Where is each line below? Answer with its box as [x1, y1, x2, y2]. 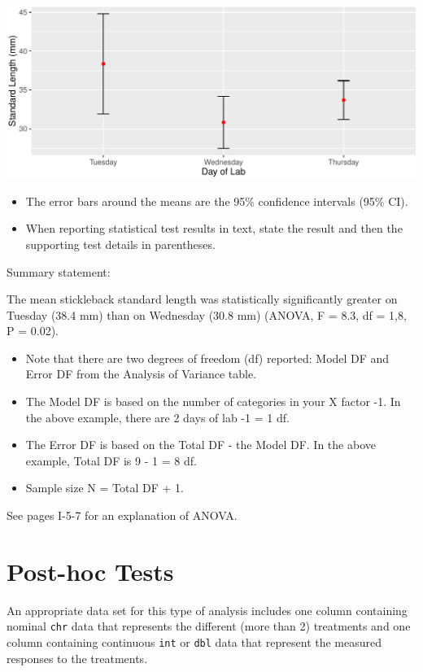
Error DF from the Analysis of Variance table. [25, 365, 257, 382]
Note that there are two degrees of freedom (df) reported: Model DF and [25, 349, 390, 366]
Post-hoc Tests [7, 554, 174, 587]
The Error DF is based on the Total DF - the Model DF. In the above [25, 436, 376, 453]
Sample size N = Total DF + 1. [25, 479, 184, 496]
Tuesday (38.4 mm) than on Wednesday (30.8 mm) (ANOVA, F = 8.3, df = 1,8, [7, 306, 407, 323]
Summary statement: [7, 263, 111, 280]
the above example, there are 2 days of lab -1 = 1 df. [25, 408, 290, 425]
